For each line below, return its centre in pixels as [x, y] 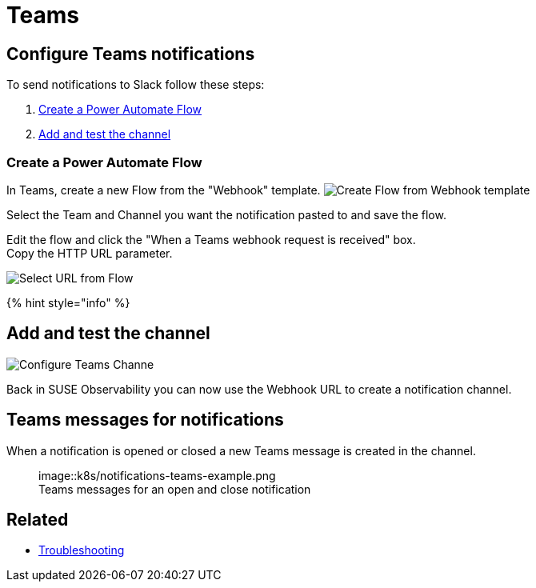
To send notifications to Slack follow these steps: [136, 85]
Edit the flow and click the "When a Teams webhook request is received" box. [211, 239]
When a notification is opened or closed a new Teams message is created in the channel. [241, 450]
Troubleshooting [82, 550]
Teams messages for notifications [145, 420]
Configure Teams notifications [131, 54]
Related [38, 520]
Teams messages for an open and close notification [175, 489]
